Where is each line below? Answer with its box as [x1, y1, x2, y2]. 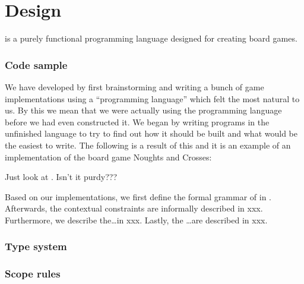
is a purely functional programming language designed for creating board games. [5, 32, 297, 45]
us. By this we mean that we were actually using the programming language [5, 104, 282, 116]
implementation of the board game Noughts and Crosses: [5, 150, 212, 163]
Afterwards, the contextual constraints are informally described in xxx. [5, 202, 263, 214]
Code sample [5, 57, 68, 72]
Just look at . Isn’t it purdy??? [5, 171, 118, 183]
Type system [5, 239, 67, 254]
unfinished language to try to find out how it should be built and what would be [5, 127, 297, 140]
